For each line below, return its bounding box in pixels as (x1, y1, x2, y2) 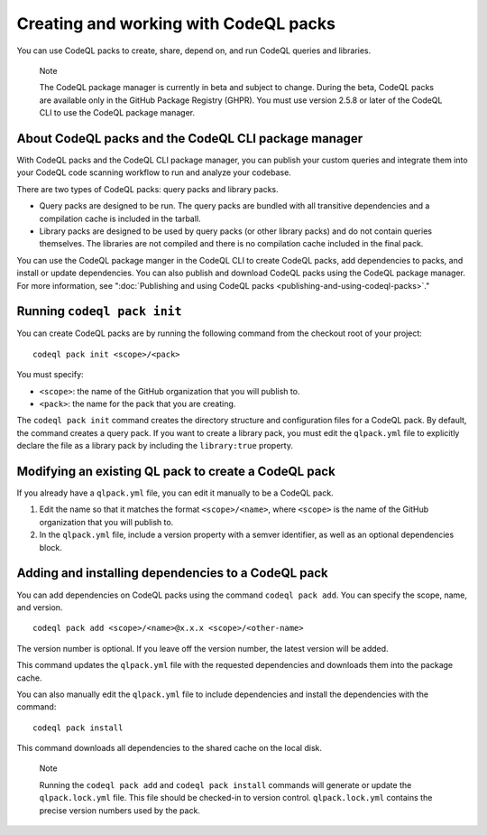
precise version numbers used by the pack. (39, 804, 200, 816)
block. (39, 542, 63, 552)
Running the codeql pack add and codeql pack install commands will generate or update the (39, 779, 412, 790)
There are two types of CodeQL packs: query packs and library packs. (16, 183, 279, 194)
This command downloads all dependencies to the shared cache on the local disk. (16, 743, 323, 754)
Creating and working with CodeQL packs (16, 14, 336, 33)
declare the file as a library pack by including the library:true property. (16, 441, 293, 451)
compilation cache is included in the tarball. (39, 213, 202, 224)
